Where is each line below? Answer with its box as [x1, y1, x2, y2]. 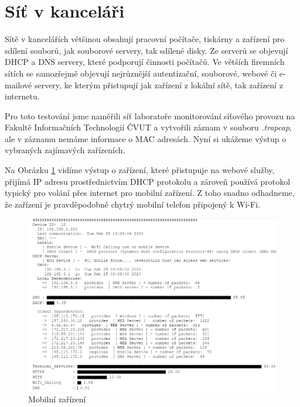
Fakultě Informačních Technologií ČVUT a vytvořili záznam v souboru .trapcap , [5, 121, 292, 133]
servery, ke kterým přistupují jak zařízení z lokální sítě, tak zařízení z [34, 78, 283, 91]
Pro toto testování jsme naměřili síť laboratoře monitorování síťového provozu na [5, 109, 295, 122]
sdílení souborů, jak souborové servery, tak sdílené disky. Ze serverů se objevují [5, 44, 288, 56]
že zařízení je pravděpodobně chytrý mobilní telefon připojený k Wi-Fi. [5, 198, 260, 210]
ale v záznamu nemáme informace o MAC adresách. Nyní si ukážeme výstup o [5, 132, 287, 144]
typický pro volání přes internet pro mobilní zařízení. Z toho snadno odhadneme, [5, 187, 295, 199]
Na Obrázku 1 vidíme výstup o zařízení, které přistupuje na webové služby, [5, 164, 275, 176]
